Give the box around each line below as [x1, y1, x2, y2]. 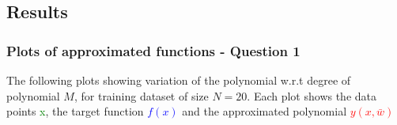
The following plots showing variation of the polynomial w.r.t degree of [6, 72, 351, 88]
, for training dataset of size [74, 87, 209, 104]
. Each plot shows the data [247, 87, 377, 104]
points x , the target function [6, 103, 144, 119]
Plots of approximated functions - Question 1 [6, 40, 301, 60]
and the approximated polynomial [182, 103, 347, 119]
